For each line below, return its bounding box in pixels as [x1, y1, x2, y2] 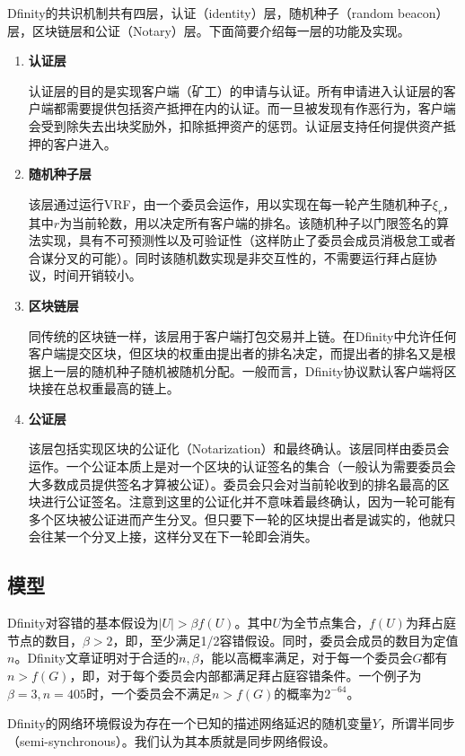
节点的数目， [7, 630, 83, 649]
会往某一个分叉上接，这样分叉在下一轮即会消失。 [28, 527, 318, 546]
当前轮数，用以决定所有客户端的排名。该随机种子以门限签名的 [72, 213, 437, 232]
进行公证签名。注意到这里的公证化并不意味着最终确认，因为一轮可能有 [40, 492, 456, 511]
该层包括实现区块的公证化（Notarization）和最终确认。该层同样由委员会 [28, 439, 450, 458]
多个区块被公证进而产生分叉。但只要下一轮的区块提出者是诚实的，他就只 [28, 509, 456, 528]
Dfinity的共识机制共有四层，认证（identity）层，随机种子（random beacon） [7, 4, 449, 22]
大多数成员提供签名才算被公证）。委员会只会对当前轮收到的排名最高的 [28, 474, 437, 493]
